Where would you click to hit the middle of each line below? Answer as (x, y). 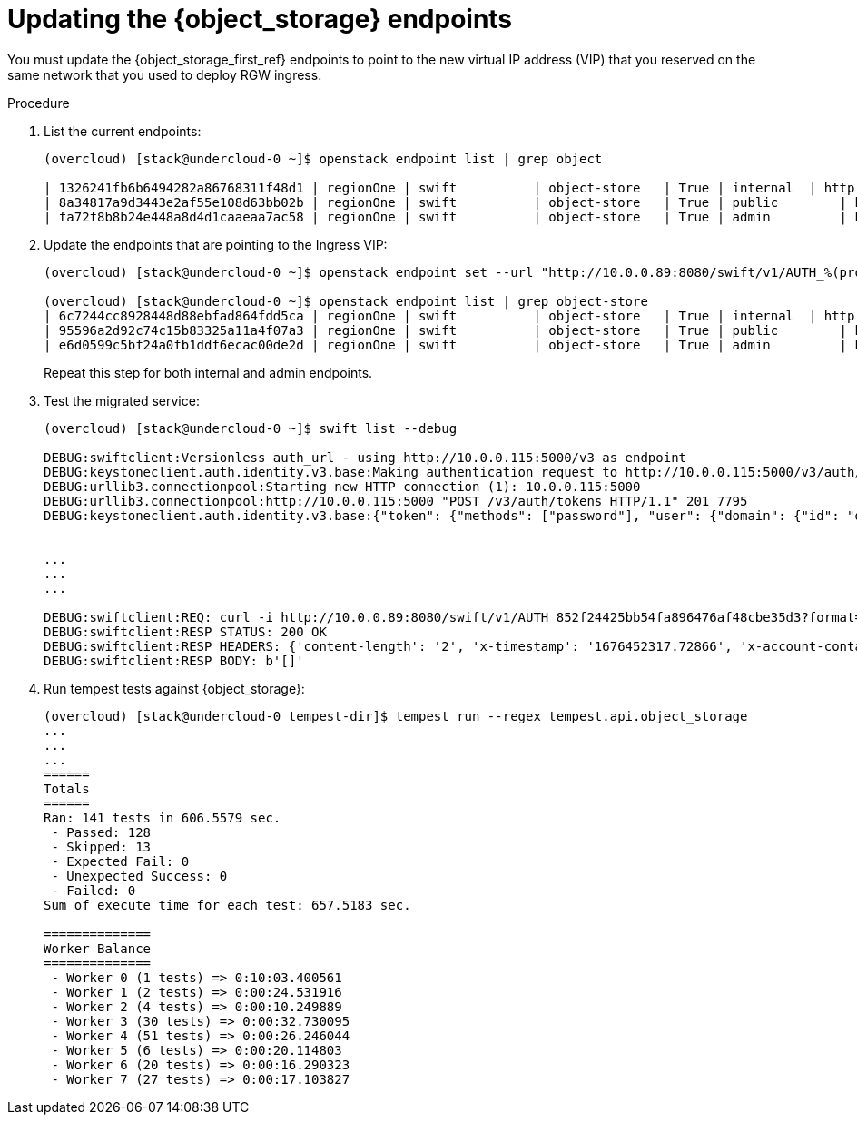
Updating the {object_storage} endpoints (260, 19)
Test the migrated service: (122, 400)
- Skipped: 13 (101, 846)
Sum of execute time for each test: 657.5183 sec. (227, 905)
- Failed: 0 (94, 890)
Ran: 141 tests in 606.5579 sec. (163, 817)
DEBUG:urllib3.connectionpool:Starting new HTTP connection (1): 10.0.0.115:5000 (342, 486)
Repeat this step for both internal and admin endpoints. (208, 372)
